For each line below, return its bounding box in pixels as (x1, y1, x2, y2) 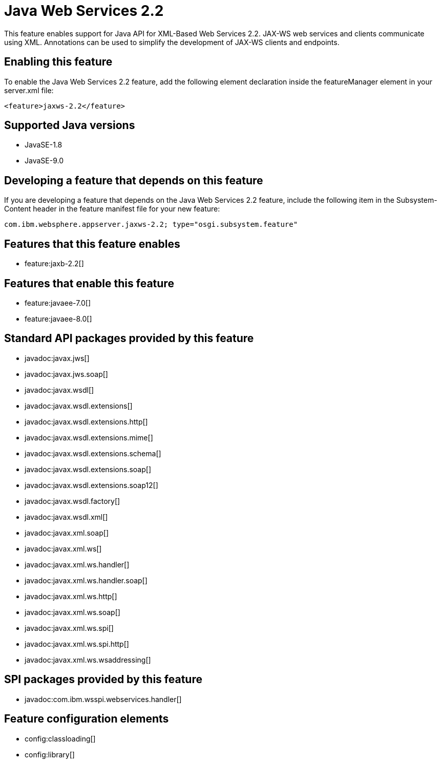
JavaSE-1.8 (25, 140, 62, 150)
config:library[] (25, 750, 75, 759)
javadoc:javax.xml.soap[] (25, 528, 109, 537)
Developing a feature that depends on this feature (4, 174, 263, 187)
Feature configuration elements (4, 712, 169, 726)
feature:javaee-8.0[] (25, 314, 92, 323)
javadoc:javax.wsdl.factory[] (25, 496, 120, 505)
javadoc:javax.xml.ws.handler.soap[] (25, 576, 148, 585)
